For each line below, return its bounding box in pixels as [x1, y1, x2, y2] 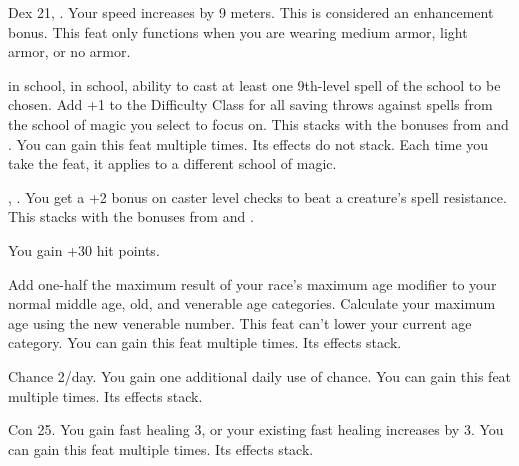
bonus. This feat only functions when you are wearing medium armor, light [8, 21, 468, 42]
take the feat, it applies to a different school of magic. [8, 153, 337, 174]
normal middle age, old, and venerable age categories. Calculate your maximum [8, 293, 496, 314]
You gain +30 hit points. [8, 239, 160, 260]
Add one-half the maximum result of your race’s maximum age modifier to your [8, 273, 497, 294]
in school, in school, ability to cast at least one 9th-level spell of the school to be [8, 74, 501, 95]
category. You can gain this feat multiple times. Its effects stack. [8, 332, 402, 353]
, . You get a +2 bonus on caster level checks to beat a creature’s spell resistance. [8, 186, 507, 207]
